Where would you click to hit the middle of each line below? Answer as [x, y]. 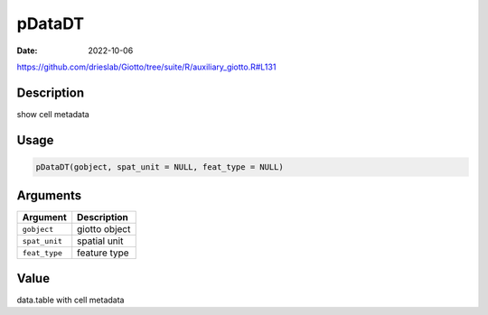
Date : [27, 51]
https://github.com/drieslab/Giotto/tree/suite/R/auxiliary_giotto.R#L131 [146, 67]
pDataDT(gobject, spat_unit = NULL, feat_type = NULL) [160, 167]
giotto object [104, 229]
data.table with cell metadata [70, 300]
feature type [103, 253]
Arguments [49, 195]
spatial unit [100, 241]
